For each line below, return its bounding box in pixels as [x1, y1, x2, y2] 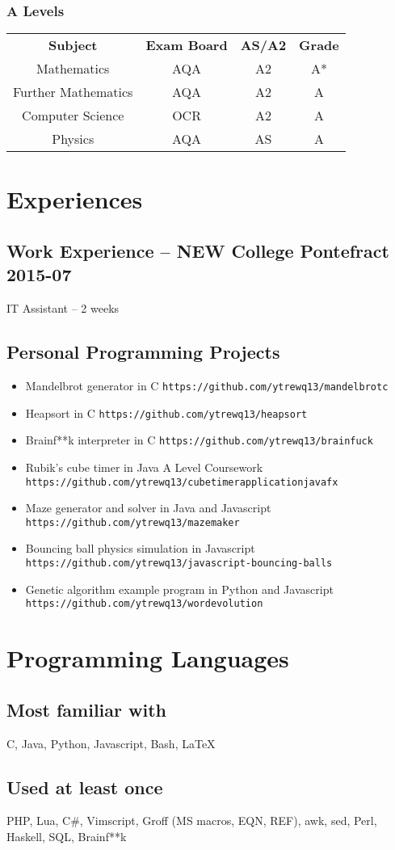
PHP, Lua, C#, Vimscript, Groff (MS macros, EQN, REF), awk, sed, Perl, [6, 812, 377, 829]
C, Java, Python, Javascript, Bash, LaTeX [6, 734, 216, 751]
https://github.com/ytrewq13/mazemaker [25, 516, 240, 528]
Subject [48, 36, 98, 55]
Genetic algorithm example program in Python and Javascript [25, 580, 334, 597]
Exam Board [145, 36, 228, 55]
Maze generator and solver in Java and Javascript [25, 499, 271, 516]
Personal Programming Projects [6, 339, 280, 364]
